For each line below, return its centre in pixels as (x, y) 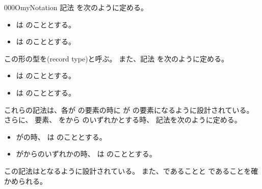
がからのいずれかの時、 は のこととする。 (86, 154)
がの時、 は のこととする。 (61, 136)
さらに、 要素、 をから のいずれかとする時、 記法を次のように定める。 (123, 120)
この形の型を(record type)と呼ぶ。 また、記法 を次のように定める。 (116, 58)
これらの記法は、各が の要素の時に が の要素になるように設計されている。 (129, 109)
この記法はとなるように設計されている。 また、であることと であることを (128, 170)
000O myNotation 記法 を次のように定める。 (76, 7)
